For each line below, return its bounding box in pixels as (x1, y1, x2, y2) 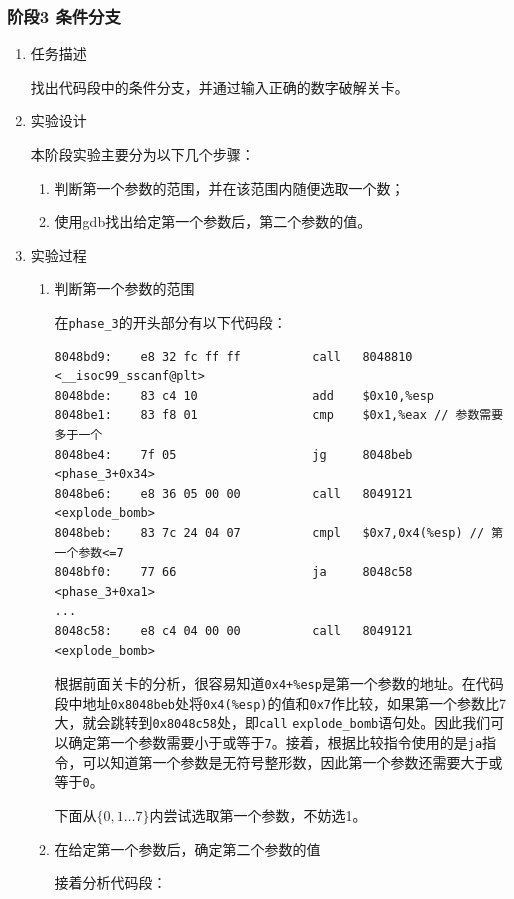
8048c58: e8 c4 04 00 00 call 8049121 (54, 623, 413, 638)
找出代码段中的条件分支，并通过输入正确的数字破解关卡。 (30, 76, 409, 97)
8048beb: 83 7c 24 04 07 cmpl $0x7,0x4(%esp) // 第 (54, 525, 504, 540)
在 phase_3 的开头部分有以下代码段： (54, 311, 287, 332)
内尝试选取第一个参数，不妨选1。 (149, 805, 367, 825)
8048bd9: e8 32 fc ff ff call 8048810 (54, 349, 413, 364)
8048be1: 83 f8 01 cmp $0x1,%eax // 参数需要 (54, 408, 504, 423)
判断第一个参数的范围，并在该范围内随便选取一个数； (54, 177, 405, 198)
